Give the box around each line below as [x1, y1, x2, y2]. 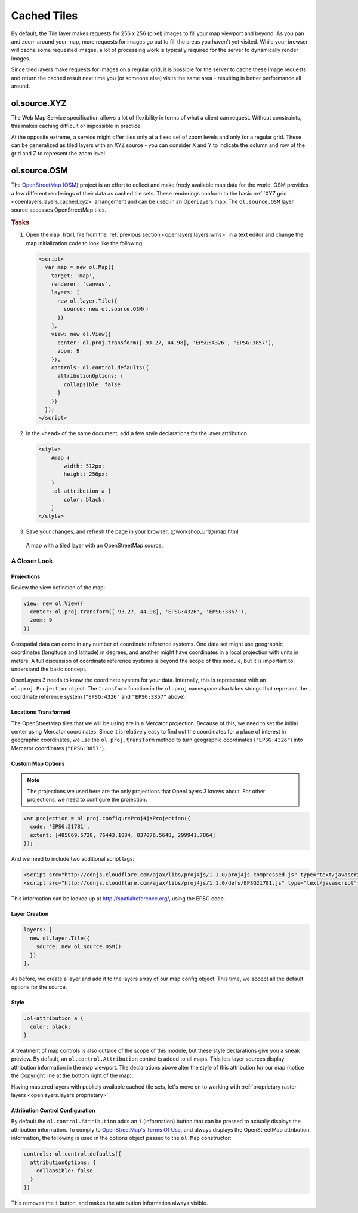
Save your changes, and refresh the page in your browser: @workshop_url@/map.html [26, 528, 239, 535]
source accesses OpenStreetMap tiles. [11, 206, 107, 213]
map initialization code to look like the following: [26, 239, 144, 246]
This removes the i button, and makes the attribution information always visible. [11, 1199, 208, 1206]
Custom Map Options [11, 760, 65, 767]
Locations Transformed [11, 708, 71, 716]
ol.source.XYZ [11, 98, 67, 108]
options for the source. [11, 983, 67, 991]
